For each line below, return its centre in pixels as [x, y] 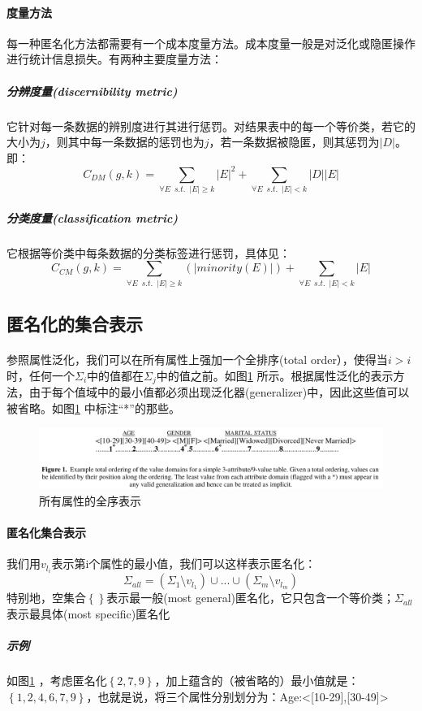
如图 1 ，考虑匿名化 [57, 680]
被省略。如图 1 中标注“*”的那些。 [93, 408]
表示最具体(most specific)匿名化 [88, 613]
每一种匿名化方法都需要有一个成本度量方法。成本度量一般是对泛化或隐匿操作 [211, 43]
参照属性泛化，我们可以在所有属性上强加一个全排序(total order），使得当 [197, 360]
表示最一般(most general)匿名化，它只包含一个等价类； [251, 598]
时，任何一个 [41, 375]
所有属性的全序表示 [90, 500]
